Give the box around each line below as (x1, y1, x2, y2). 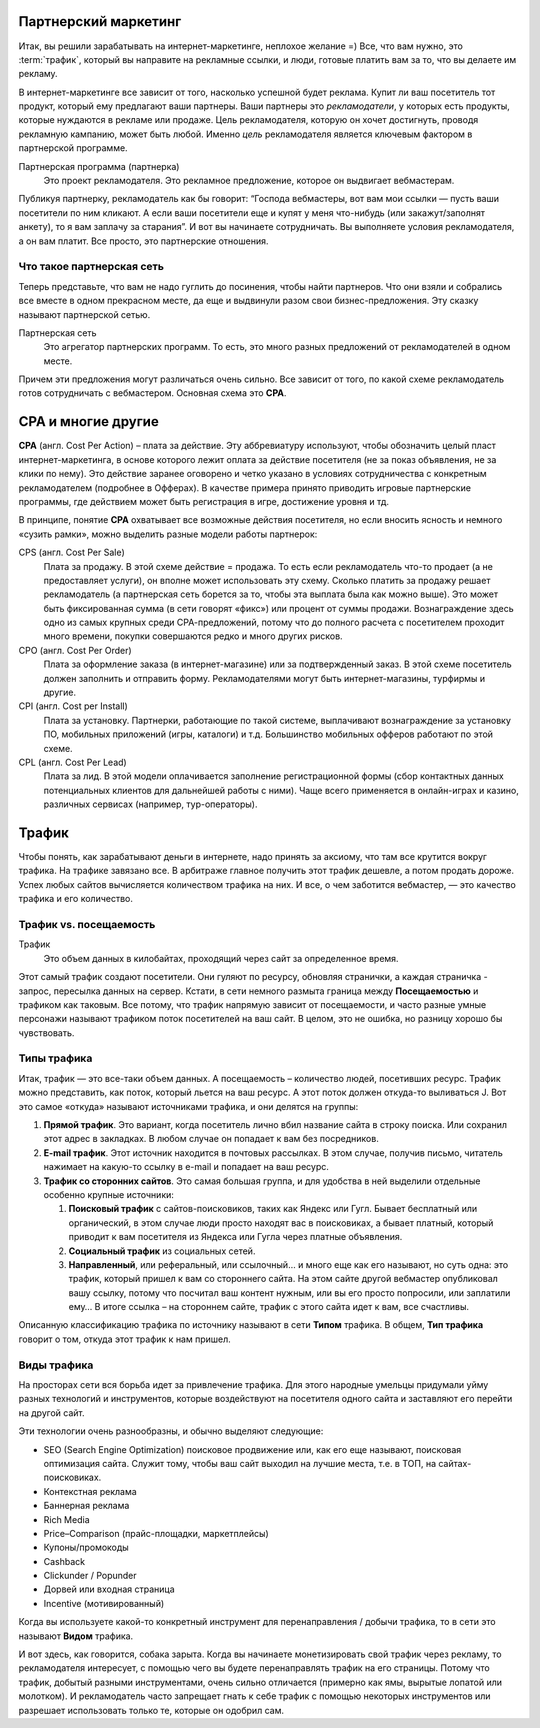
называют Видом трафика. (18, 1630, 134, 1642)
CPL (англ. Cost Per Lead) (18, 756, 127, 768)
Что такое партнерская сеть (18, 260, 165, 274)
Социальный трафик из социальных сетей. (68, 1245, 256, 1257)
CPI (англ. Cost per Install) (18, 700, 129, 712)
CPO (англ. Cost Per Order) (18, 644, 132, 656)
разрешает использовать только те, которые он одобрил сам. (18, 1704, 285, 1716)
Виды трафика (18, 1358, 94, 1372)
